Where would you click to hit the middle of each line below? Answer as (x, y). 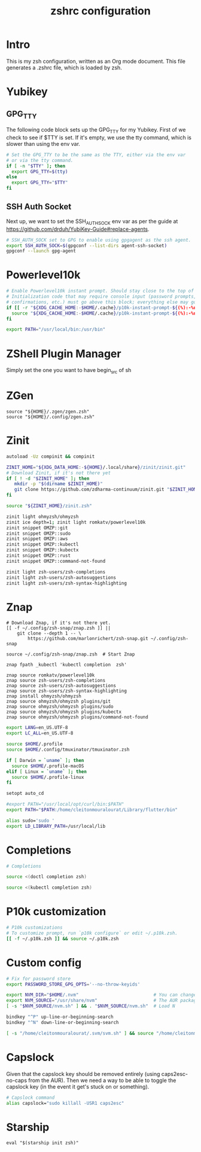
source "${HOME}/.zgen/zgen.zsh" (48, 412)
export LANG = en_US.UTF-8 (37, 728)
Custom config (44, 963)
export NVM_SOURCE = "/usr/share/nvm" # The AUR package (103, 1001)
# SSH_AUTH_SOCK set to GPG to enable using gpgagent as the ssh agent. (99, 240)
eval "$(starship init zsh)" (42, 1143)
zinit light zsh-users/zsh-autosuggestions (61, 577)
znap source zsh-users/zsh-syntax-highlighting (67, 691)
